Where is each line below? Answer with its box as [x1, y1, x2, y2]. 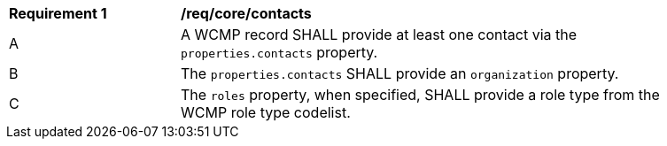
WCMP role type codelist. [181, 104, 351, 121]
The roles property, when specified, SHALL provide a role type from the [181, 86, 660, 104]
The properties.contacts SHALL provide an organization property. [181, 65, 619, 82]
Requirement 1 [9, 4, 107, 22]
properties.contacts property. [181, 43, 378, 61]
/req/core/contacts [181, 4, 312, 22]
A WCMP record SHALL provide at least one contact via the [181, 26, 578, 43]
